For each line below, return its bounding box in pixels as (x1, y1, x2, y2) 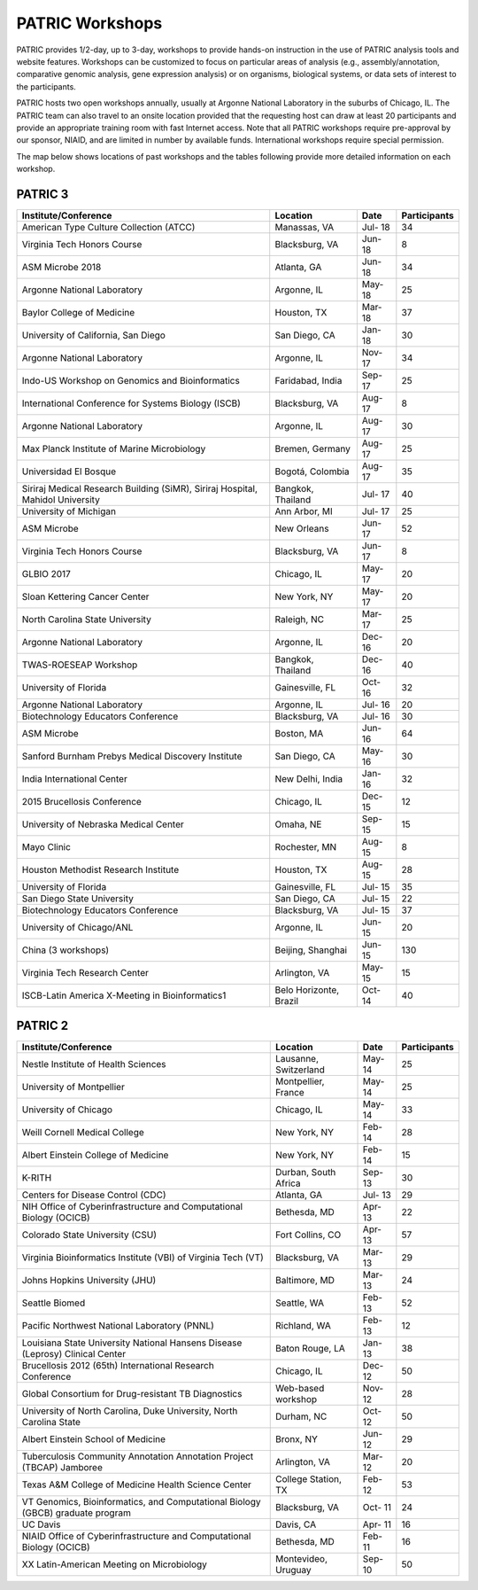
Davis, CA (275, 1518, 317, 1531)
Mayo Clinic (21, 840, 71, 853)
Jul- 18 (361, 221, 390, 233)
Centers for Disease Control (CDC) (21, 1189, 167, 1201)
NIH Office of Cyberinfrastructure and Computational (21, 1201, 243, 1213)
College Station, (275, 1473, 343, 1485)
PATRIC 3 (16, 186, 69, 201)
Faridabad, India (274, 374, 343, 386)
